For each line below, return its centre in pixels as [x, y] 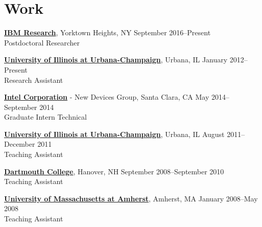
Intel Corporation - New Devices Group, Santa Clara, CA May [107, 97]
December [20, 144]
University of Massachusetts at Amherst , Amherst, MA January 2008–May [131, 198]
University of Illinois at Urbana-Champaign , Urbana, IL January [116, 60]
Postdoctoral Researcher [42, 42]
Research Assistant [34, 80]
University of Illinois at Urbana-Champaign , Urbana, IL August [114, 134]
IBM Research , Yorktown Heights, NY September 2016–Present [108, 32]
